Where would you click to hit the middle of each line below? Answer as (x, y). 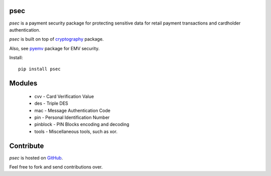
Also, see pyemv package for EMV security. (54, 48)
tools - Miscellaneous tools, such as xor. (76, 131)
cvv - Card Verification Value (64, 96)
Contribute (27, 146)
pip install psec (39, 69)
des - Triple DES (51, 103)
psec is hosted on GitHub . (36, 157)
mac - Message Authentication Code (72, 110)
